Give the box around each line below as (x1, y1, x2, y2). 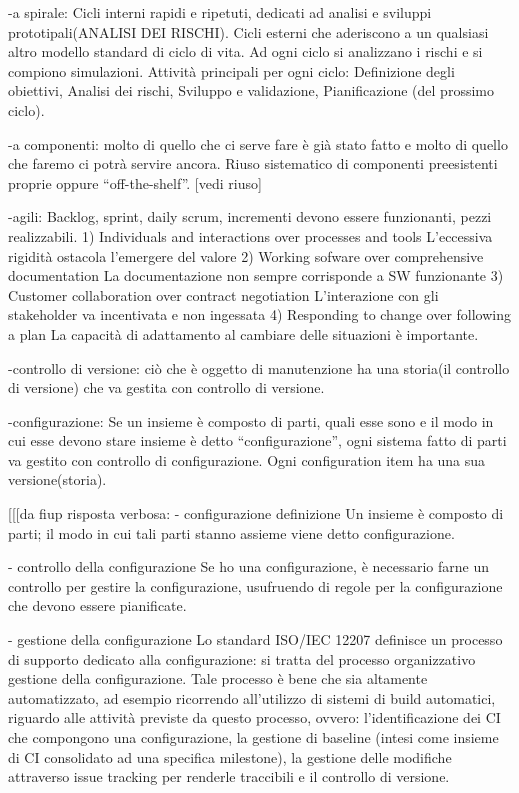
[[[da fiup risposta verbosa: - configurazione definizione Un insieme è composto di (8, 503, 504, 524)
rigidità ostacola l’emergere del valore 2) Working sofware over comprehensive (8, 245, 484, 266)
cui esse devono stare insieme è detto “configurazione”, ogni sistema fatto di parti (8, 430, 507, 451)
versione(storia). (8, 469, 107, 490)
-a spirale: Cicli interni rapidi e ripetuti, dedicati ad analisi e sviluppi (8, 2, 432, 22)
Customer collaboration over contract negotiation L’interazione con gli (8, 284, 439, 305)
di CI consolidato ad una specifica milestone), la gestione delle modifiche (8, 746, 452, 767)
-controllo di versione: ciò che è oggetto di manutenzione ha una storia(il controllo (8, 357, 510, 378)
